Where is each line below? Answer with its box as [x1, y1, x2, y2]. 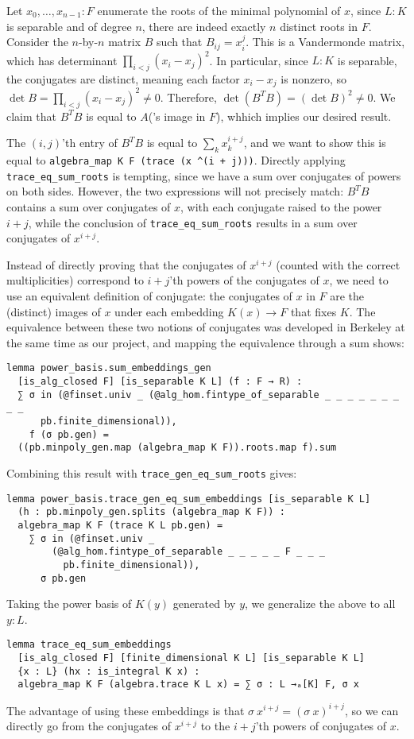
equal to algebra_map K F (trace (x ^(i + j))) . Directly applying [6, 152, 346, 168]
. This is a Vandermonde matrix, [246, 33, 405, 50]
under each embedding [114, 303, 224, 319]
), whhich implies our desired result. [216, 107, 392, 124]
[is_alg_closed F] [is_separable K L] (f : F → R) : [17, 376, 303, 388]
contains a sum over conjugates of [6, 198, 171, 215]
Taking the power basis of [6, 595, 132, 612]
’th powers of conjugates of [255, 718, 386, 734]
